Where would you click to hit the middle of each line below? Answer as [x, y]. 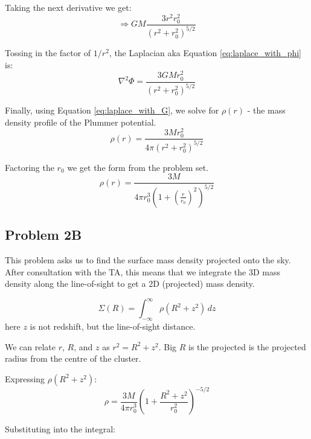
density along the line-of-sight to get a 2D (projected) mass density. [130, 284]
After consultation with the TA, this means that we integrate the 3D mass [143, 271]
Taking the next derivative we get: [68, 7]
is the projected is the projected [247, 346]
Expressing [25, 378]
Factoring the [30, 167]
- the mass [266, 110]
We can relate [30, 346]
